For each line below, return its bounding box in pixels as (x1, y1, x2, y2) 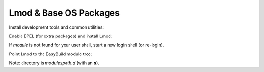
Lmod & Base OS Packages (9, 7, 120, 18)
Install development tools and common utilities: (9, 24, 104, 30)
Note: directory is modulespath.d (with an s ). (9, 60, 100, 66)
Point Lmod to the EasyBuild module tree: (9, 51, 92, 57)
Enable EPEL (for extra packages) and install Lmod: (9, 33, 112, 39)
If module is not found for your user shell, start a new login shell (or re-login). (9, 42, 164, 48)
